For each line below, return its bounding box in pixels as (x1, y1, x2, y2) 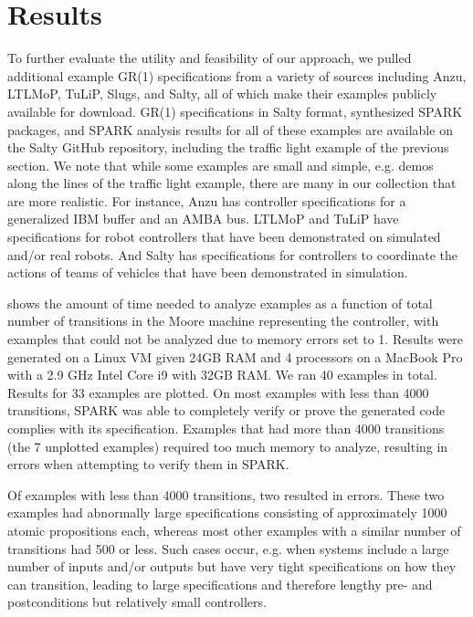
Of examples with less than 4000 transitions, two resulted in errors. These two (7, 485, 445, 504)
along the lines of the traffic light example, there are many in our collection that (7, 173, 457, 193)
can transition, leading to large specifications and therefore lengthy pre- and (7, 574, 433, 593)
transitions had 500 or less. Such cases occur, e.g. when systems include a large (7, 539, 449, 558)
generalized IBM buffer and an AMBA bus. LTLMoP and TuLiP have (7, 209, 399, 228)
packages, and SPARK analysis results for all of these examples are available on (7, 120, 453, 139)
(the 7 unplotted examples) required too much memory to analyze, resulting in (7, 436, 448, 455)
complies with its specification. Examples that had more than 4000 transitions (7, 419, 445, 437)
